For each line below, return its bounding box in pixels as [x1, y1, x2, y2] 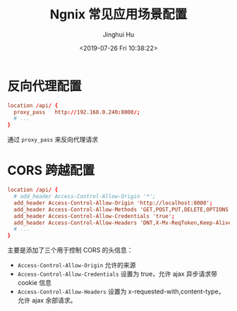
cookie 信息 [17, 279, 51, 287]
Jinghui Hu [102, 30, 135, 39]
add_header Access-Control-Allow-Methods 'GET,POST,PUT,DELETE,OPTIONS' [13, 206, 232, 213]
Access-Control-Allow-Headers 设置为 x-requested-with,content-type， [17, 287, 225, 296]
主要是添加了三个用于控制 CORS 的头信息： [7, 246, 133, 255]
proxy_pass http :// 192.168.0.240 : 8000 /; [13, 109, 140, 116]
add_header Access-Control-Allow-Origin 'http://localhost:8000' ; [13, 199, 213, 207]
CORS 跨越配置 [7, 163, 95, 178]
